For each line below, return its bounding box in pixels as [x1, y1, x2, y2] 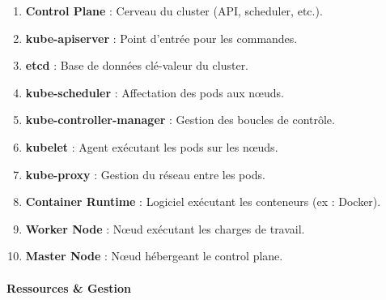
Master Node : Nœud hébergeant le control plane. [25, 247, 283, 264]
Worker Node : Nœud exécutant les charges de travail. [25, 220, 305, 237]
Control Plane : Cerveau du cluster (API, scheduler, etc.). [25, 2, 323, 19]
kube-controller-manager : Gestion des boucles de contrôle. [25, 111, 335, 128]
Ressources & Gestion [6, 279, 132, 296]
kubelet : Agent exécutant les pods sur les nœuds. [25, 138, 278, 155]
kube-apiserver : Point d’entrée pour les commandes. [25, 29, 298, 46]
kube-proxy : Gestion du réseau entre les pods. [25, 165, 265, 182]
